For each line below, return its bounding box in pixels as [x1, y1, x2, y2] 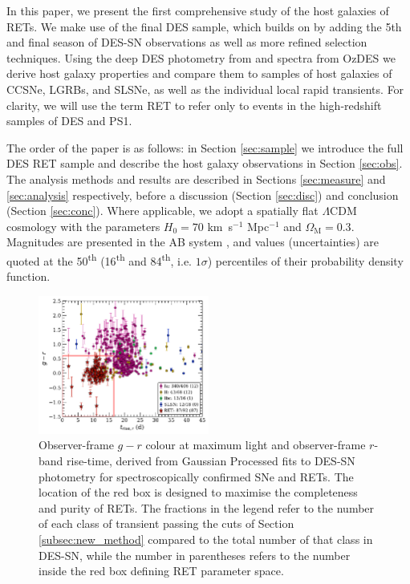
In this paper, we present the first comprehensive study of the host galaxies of [6, 2, 389, 18]
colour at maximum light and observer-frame [145, 436, 366, 453]
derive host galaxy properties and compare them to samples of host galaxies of [6, 65, 392, 82]
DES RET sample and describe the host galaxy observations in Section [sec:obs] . [6, 155, 403, 172]
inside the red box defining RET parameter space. [39, 562, 284, 579]
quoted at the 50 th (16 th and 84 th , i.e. [6, 249, 193, 269]
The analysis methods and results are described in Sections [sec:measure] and [6, 170, 386, 187]
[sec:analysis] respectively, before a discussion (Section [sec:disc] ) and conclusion [6, 186, 399, 203]
